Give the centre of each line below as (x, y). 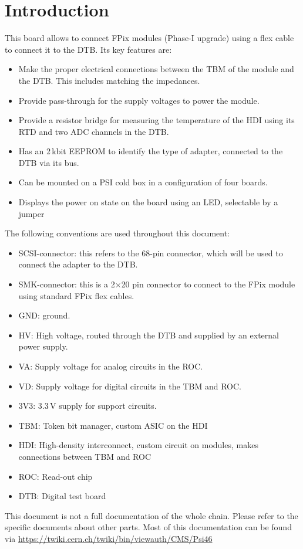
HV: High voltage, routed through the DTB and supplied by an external (149, 335)
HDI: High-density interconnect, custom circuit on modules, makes (138, 445)
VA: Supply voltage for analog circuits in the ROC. (111, 366)
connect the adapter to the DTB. (78, 264)
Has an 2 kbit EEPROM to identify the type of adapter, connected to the (151, 151)
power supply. (43, 346)
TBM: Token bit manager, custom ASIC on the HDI (113, 425)
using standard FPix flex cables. (76, 295)
